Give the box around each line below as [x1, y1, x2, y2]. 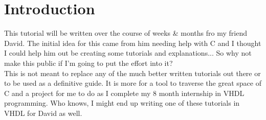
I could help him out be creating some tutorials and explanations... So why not [4, 47, 252, 58]
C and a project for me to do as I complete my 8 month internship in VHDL [4, 87, 245, 98]
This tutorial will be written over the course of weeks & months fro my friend [4, 28, 247, 38]
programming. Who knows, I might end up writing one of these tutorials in [4, 98, 240, 108]
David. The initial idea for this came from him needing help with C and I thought [4, 37, 261, 48]
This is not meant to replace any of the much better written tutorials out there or [4, 67, 261, 78]
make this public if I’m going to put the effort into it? [4, 57, 173, 68]
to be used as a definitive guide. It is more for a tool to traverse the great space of [4, 78, 261, 88]
